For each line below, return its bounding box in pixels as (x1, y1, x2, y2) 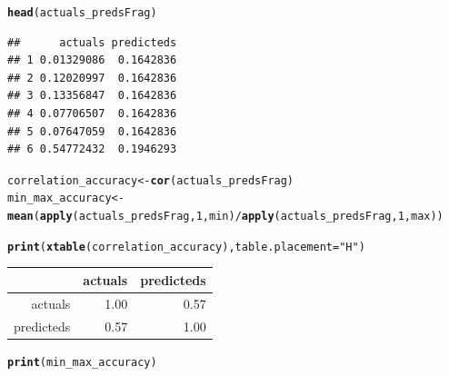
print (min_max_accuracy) (7, 355, 157, 369)
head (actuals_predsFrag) (7, 6, 157, 19)
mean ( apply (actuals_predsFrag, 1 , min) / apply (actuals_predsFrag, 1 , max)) (7, 210, 444, 223)
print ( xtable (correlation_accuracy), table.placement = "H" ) (7, 240, 365, 253)
